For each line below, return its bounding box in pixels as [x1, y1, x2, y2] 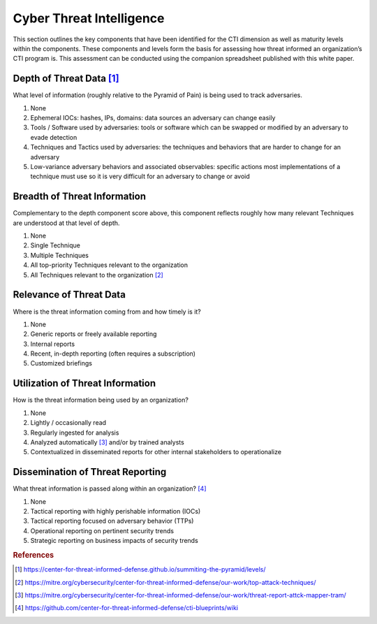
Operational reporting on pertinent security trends [30, 526, 175, 535]
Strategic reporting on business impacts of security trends [30, 537, 198, 545]
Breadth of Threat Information [13, 191, 147, 203]
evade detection [30, 133, 77, 141]
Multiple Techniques [30, 251, 89, 259]
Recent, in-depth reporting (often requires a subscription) [30, 349, 195, 358]
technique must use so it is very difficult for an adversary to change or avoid [30, 172, 251, 181]
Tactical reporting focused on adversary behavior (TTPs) [30, 517, 194, 525]
